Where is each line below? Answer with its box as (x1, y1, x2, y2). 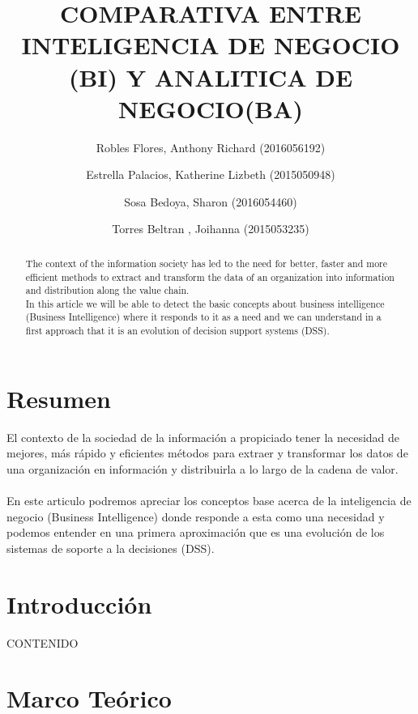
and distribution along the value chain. (25, 283, 190, 297)
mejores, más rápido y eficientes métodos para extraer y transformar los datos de (6, 444, 408, 461)
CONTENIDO (6, 634, 79, 651)
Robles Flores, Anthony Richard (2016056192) (96, 138, 326, 155)
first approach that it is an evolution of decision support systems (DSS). (25, 324, 330, 338)
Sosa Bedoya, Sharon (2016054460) (124, 193, 297, 210)
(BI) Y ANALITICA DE (68, 60, 353, 93)
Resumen (6, 381, 111, 414)
